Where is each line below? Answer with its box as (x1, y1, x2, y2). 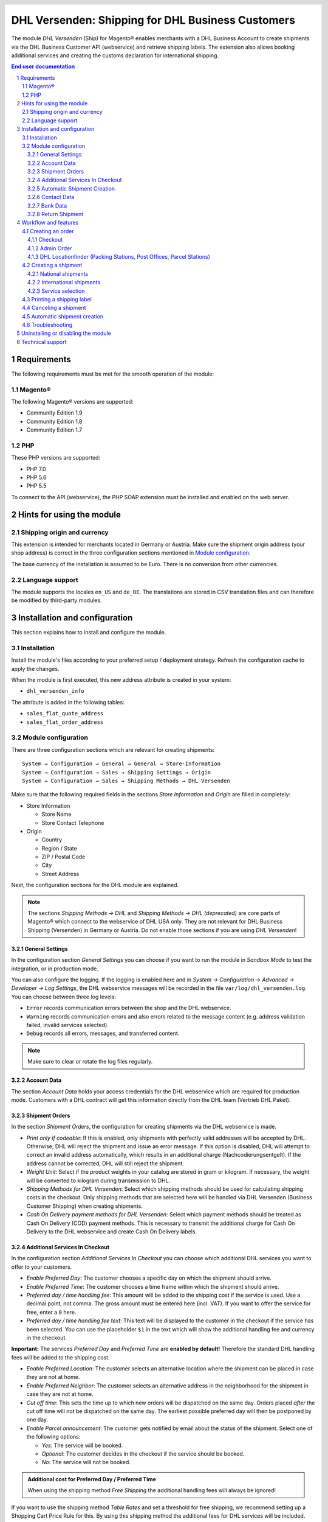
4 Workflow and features (16, 219, 79, 226)
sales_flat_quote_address (26, 710, 104, 717)
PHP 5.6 (26, 474, 47, 481)
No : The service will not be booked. (41, 1459, 131, 1466)
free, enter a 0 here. (26, 1308, 77, 1316)
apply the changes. (11, 665, 60, 672)
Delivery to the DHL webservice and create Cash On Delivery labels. (26, 1227, 197, 1235)
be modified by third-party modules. (11, 597, 103, 604)
